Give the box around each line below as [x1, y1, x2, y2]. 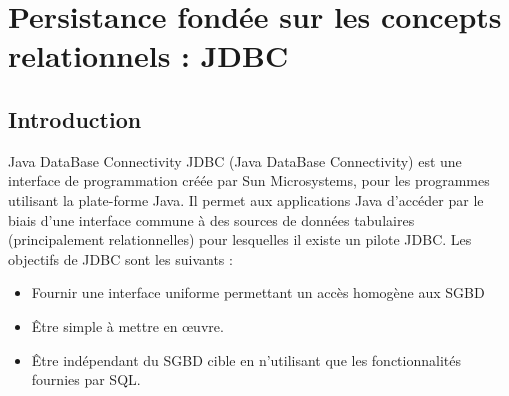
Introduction [8, 103, 142, 134]
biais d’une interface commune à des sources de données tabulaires [8, 209, 415, 230]
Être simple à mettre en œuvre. [31, 315, 224, 336]
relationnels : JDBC [8, 35, 289, 76]
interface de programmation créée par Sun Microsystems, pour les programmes [8, 170, 490, 191]
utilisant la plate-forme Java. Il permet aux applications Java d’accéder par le [8, 189, 484, 210]
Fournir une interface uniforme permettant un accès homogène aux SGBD [31, 282, 485, 303]
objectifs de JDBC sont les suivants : [8, 248, 233, 269]
